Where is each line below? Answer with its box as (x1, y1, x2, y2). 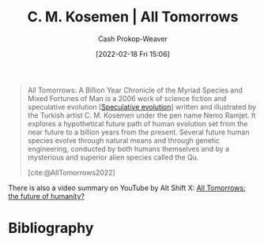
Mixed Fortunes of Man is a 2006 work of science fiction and (27, 93, 227, 103)
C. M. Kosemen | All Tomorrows (27, 8, 239, 26)
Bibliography (8, 220, 94, 237)
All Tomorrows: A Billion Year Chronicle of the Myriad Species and (27, 85, 243, 95)
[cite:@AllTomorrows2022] (27, 167, 116, 177)
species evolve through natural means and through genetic (27, 135, 220, 145)
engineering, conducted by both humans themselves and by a (27, 144, 230, 153)
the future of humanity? (8, 191, 85, 201)
